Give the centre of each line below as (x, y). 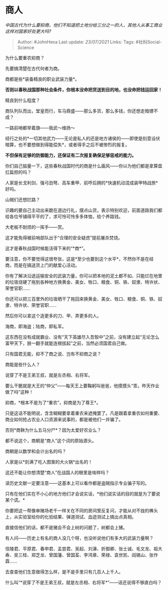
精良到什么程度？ (23, 100)
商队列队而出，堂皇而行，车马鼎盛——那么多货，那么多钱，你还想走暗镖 (79, 111)
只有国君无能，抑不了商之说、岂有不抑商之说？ (53, 354)
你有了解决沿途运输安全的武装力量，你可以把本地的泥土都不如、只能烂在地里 (84, 276)
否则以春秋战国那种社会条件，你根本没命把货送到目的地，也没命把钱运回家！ (84, 89)
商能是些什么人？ (23, 364)
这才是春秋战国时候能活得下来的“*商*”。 (47, 248)
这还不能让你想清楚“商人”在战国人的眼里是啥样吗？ (57, 472)
